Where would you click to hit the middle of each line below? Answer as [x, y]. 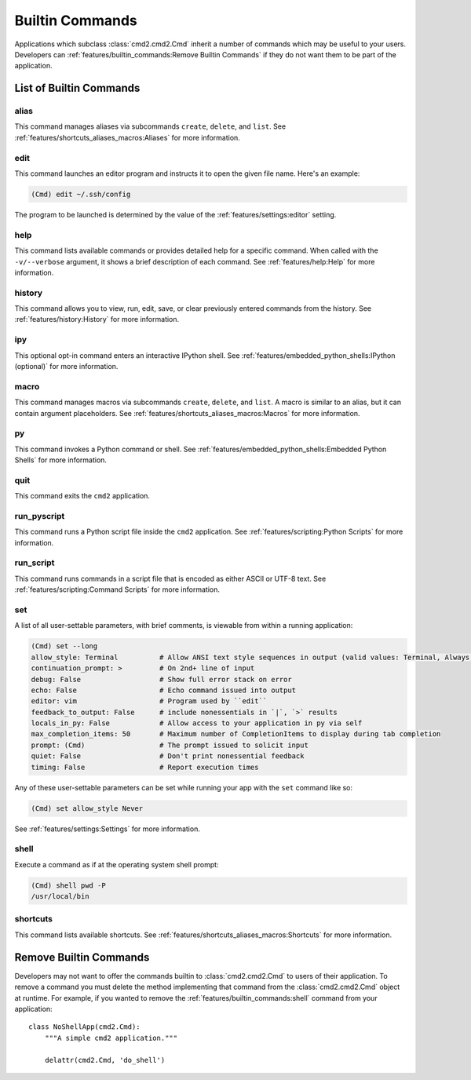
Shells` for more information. [61, 460]
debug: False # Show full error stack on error [161, 679]
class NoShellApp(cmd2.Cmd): [84, 1027]
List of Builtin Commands [77, 88]
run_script [35, 563]
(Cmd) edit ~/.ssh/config [81, 194]
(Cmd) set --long [64, 646]
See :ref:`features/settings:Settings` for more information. [107, 829]
